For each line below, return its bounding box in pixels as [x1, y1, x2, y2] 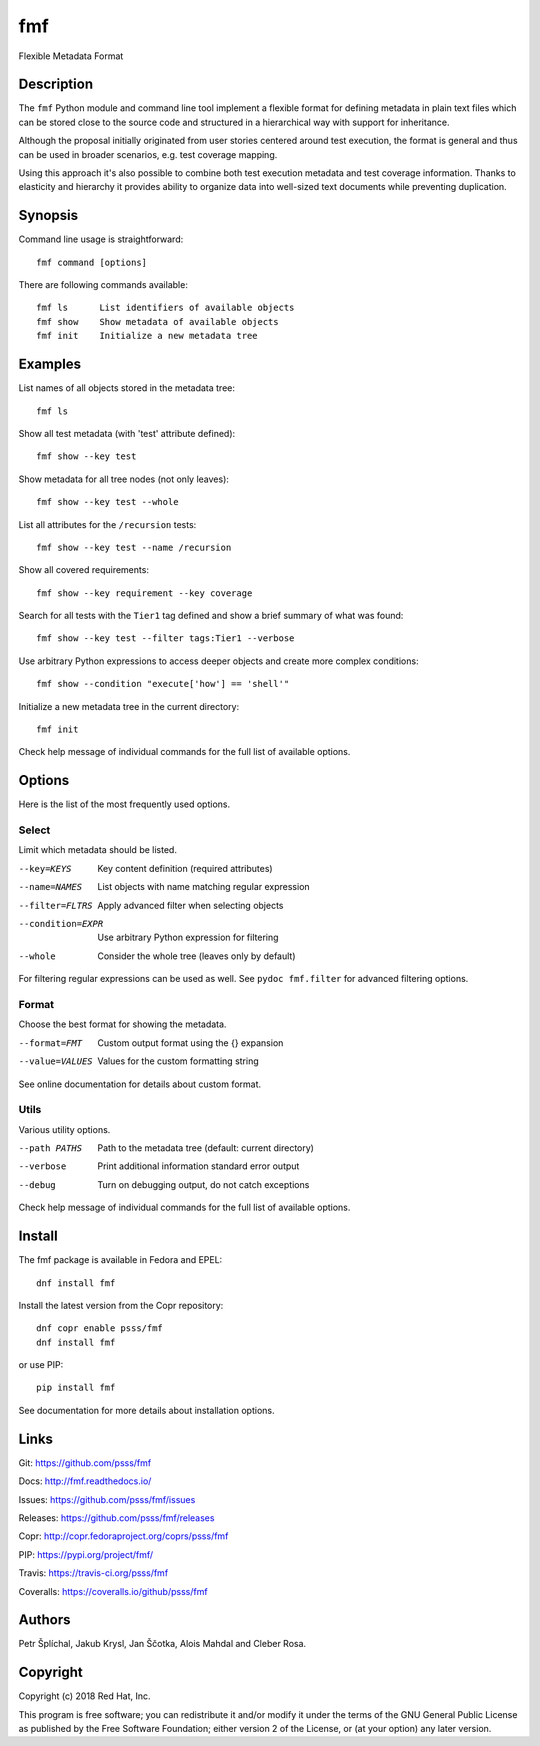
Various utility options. [18, 1123, 111, 1135]
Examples [18, 356, 82, 373]
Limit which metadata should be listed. [18, 844, 177, 856]
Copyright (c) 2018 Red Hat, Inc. [18, 1690, 151, 1702]
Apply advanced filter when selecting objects [97, 899, 284, 911]
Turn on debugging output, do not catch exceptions [97, 1178, 310, 1190]
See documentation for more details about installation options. [18, 1404, 275, 1416]
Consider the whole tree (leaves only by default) [97, 950, 296, 962]
